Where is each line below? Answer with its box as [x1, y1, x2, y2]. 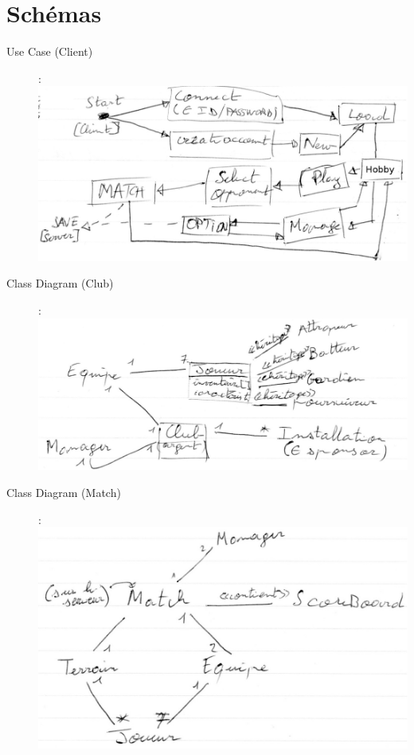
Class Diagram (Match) [6, 483, 121, 500]
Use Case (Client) [6, 43, 93, 60]
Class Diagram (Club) [6, 275, 114, 291]
